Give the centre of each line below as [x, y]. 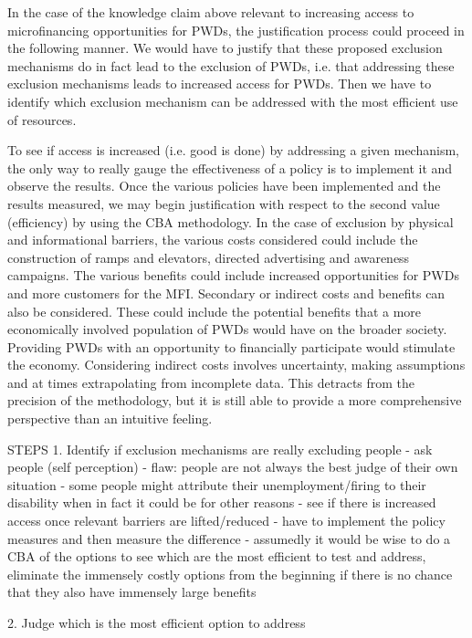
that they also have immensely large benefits [132, 592]
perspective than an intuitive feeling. [110, 418]
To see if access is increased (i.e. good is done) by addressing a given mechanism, [233, 150]
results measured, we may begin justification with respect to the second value [224, 203]
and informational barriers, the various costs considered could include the [213, 240]
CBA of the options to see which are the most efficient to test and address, [217, 556]
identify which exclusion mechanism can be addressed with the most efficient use [233, 101]
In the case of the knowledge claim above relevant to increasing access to [211, 12]
